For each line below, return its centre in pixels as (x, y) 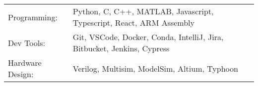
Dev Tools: (27, 43)
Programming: (33, 17)
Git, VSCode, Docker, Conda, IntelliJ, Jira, (148, 37)
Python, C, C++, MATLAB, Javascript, (143, 11)
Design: (21, 74)
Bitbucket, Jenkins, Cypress (121, 48)
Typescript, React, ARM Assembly (134, 22)
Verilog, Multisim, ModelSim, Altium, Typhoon (155, 68)
